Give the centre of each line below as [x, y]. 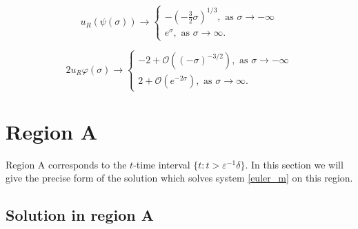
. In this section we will [294, 164]
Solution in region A [80, 215]
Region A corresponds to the [66, 164]
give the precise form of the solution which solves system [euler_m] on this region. [179, 178]
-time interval [162, 164]
